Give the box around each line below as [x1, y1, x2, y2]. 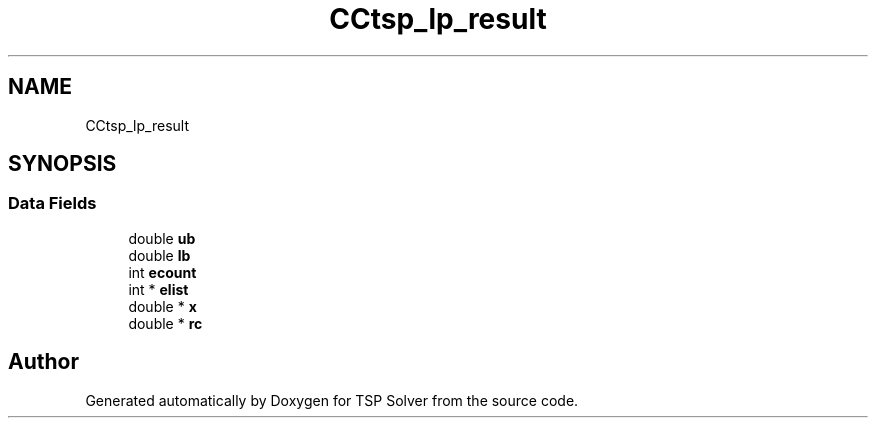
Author [8, 349, 79, 375]
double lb [128, 246, 191, 264]
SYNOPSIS [8, 151, 117, 177]
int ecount [128, 263, 197, 281]
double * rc [128, 314, 203, 332]
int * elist [128, 280, 189, 298]
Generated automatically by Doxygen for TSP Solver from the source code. [85, 391, 579, 409]
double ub [128, 229, 196, 247]
